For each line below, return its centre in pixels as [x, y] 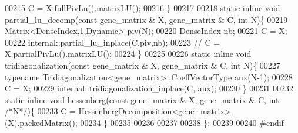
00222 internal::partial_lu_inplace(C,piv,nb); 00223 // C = [113, 42]
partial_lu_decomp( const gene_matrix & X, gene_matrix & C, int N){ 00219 [146, 19]
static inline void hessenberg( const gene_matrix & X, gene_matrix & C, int [142, 99]
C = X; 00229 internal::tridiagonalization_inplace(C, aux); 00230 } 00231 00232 [149, 88]
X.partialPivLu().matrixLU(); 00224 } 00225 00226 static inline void [128, 54]
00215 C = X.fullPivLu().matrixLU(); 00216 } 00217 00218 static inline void [143, 8]
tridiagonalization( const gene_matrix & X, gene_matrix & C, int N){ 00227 [143, 65]
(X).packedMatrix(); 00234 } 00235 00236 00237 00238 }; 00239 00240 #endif [144, 122]
